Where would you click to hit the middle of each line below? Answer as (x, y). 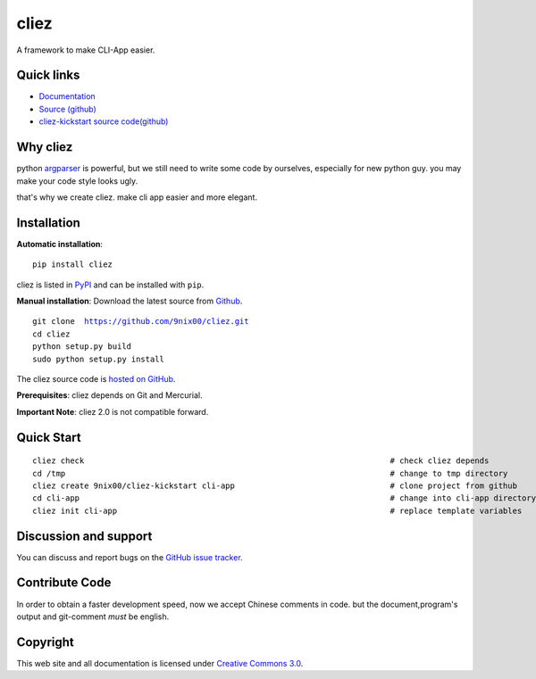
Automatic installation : (59, 244)
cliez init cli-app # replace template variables (277, 510)
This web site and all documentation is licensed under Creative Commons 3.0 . (160, 663)
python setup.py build (82, 347)
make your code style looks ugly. (77, 181)
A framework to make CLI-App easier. (86, 50)
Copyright (46, 642)
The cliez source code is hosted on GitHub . (96, 378)
